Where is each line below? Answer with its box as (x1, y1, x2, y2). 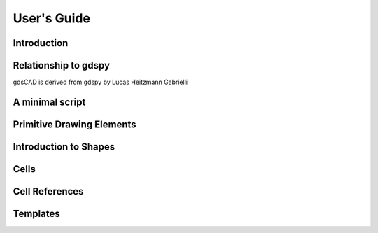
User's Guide (13, 10, 91, 26)
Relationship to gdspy (13, 59, 111, 71)
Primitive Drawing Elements (13, 118, 136, 130)
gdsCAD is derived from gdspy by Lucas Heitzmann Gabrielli (13, 78, 188, 87)
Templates (13, 207, 60, 220)
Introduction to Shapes (13, 141, 115, 153)
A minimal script (13, 96, 86, 108)
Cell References (13, 185, 84, 197)
